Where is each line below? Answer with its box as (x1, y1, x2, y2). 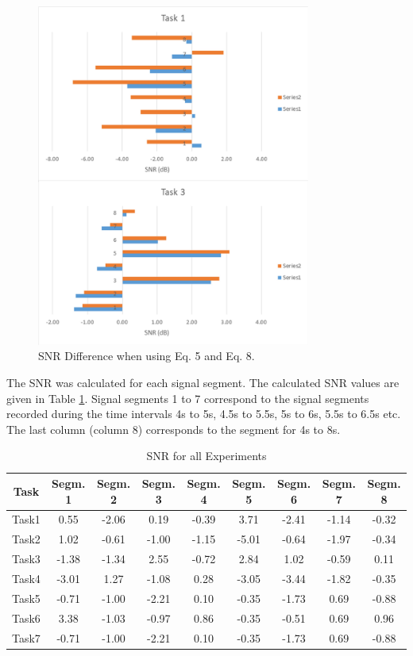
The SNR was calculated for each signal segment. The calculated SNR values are (6, 374, 399, 391)
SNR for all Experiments (146, 447, 267, 464)
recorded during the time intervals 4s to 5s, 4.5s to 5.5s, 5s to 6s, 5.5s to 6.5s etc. (6, 405, 401, 422)
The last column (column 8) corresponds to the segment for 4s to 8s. (6, 420, 341, 437)
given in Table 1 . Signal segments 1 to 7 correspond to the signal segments (6, 389, 369, 406)
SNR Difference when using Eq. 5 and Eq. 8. (38, 347, 255, 364)
